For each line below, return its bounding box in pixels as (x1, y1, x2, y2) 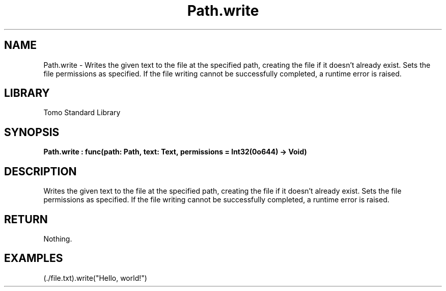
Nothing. (43, 234, 72, 243)
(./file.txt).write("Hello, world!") (43, 273, 147, 282)
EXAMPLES (4, 252, 63, 265)
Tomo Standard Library (43, 108, 121, 117)
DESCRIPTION (4, 165, 77, 178)
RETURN (4, 213, 48, 226)
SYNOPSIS (4, 125, 60, 139)
